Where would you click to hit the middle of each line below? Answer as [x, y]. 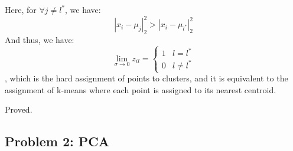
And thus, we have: [40, 39]
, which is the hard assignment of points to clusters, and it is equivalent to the [146, 78]
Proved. [19, 109]
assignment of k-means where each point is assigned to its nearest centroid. [141, 89]
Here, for [21, 9]
